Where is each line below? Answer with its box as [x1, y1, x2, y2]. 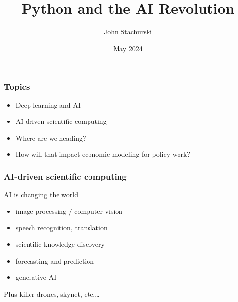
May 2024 [113, 43, 143, 53]
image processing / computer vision [15, 206, 123, 216]
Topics [4, 80, 30, 92]
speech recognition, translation [15, 222, 108, 233]
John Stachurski [104, 27, 152, 37]
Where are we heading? [15, 132, 86, 143]
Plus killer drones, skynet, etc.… [4, 288, 100, 299]
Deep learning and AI [15, 99, 81, 110]
